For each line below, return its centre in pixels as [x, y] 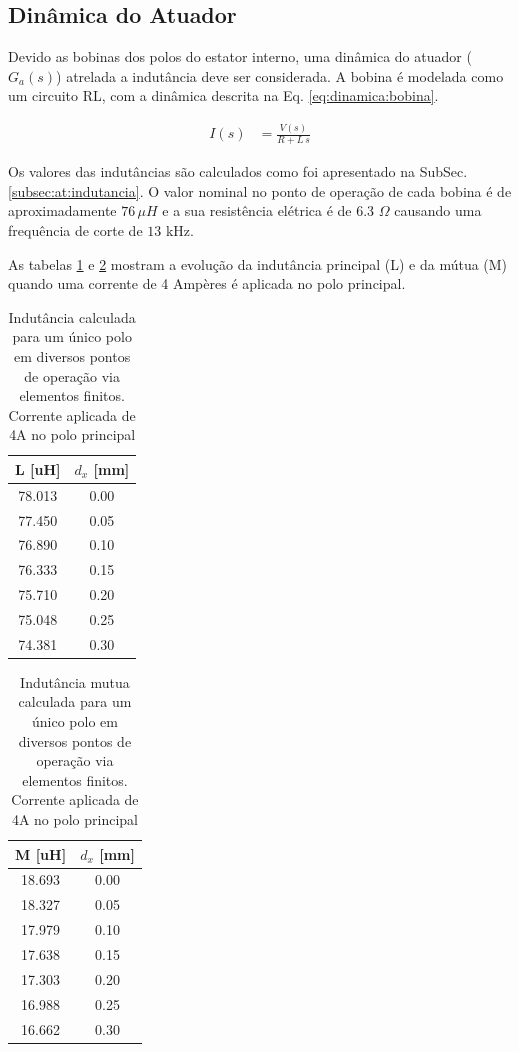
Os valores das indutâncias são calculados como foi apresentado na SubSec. [238, 171]
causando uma [438, 210]
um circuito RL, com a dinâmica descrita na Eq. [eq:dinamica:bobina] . [223, 95]
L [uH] [38, 468]
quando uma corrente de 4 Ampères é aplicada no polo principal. [207, 283]
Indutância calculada [72, 316]
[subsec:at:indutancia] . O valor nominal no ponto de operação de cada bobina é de [260, 190]
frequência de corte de [75, 229]
